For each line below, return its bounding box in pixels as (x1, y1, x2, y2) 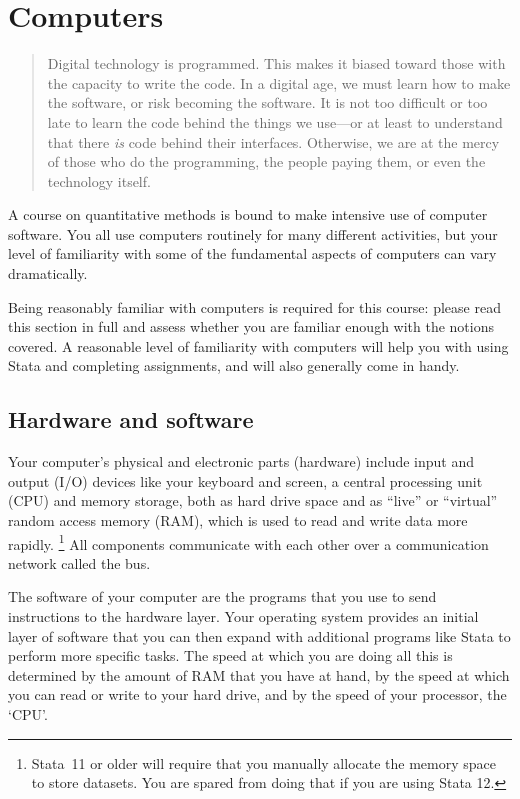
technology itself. (47, 170, 151, 191)
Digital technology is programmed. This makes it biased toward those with (47, 53, 506, 74)
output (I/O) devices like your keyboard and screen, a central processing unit (8, 470, 483, 491)
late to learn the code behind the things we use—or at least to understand (47, 111, 503, 132)
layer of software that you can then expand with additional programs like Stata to (8, 625, 511, 646)
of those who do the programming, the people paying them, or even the (47, 151, 486, 172)
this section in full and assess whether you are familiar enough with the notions (8, 316, 494, 337)
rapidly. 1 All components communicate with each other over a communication (8, 530, 489, 554)
